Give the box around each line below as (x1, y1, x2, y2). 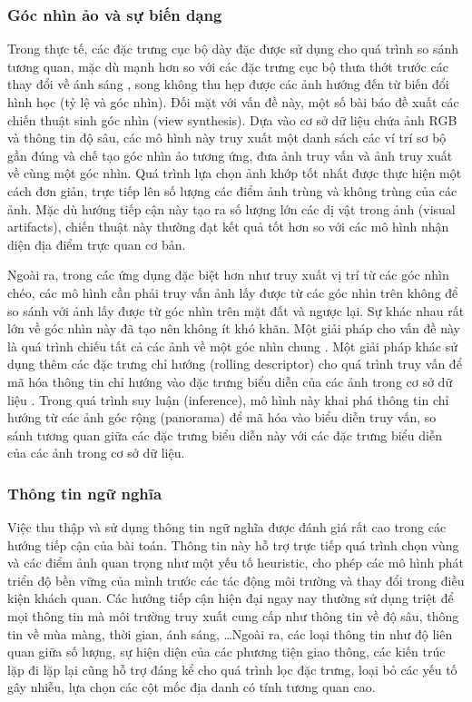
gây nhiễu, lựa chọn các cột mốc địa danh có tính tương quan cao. (7, 677, 376, 697)
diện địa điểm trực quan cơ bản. (7, 234, 186, 253)
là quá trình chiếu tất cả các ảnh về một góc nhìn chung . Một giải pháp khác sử (7, 336, 457, 355)
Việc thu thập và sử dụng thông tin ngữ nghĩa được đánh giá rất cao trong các (7, 518, 447, 537)
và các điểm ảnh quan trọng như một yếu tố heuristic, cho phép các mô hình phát (7, 553, 464, 572)
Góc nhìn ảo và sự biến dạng (7, 3, 222, 25)
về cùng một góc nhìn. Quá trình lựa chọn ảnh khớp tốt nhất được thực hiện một (7, 163, 462, 183)
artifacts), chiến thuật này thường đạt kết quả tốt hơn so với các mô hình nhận (7, 217, 449, 236)
